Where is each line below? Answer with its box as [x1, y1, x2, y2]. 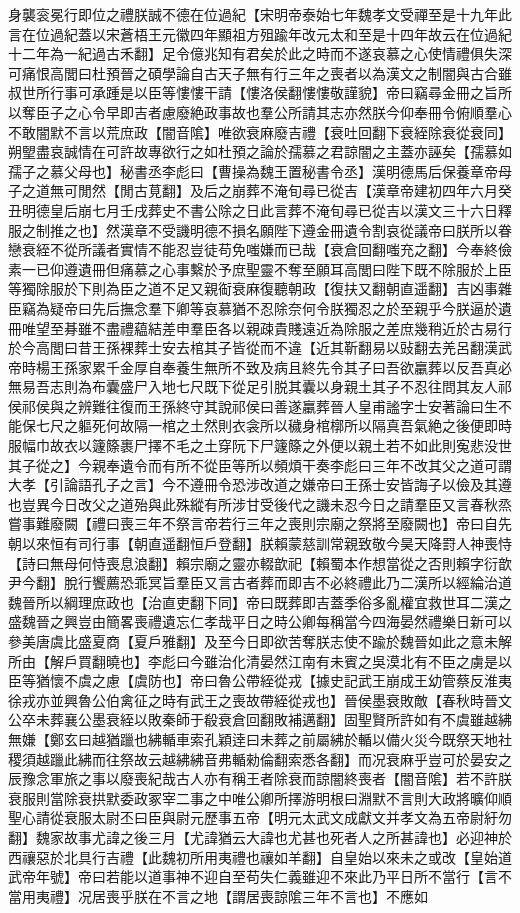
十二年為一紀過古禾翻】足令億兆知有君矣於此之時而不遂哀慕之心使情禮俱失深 [8, 43, 512, 64]
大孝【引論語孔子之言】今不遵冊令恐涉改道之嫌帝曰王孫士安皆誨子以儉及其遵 [8, 474, 512, 495]
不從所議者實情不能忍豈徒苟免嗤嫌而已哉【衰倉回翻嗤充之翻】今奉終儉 [49, 239, 512, 260]
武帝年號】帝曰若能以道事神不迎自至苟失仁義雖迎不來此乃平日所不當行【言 [8, 866, 498, 887]
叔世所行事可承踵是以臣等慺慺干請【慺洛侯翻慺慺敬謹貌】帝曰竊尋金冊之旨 [8, 82, 498, 103]
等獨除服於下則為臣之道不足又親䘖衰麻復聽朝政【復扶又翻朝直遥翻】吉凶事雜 [8, 278, 512, 299]
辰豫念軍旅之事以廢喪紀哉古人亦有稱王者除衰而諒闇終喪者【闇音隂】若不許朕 [8, 768, 512, 789]
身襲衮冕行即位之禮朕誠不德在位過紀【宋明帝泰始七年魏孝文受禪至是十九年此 [8, 4, 512, 24]
